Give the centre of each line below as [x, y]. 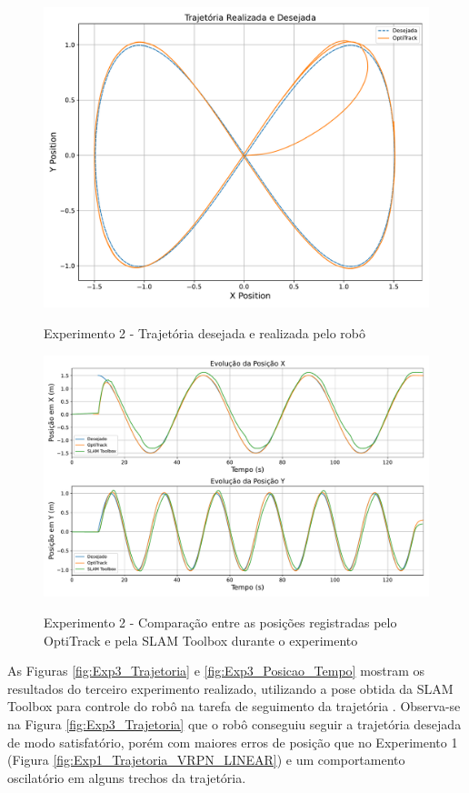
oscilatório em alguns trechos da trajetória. [127, 777]
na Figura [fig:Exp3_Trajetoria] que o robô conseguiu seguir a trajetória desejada [234, 724]
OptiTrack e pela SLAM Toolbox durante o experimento [201, 640]
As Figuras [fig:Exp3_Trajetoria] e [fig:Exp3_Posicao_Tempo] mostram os [216, 671]
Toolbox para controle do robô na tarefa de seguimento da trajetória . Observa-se [234, 706]
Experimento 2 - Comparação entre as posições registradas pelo [220, 622]
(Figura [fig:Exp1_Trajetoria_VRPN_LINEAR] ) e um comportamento [206, 760]
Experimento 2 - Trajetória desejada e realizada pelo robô [205, 333]
